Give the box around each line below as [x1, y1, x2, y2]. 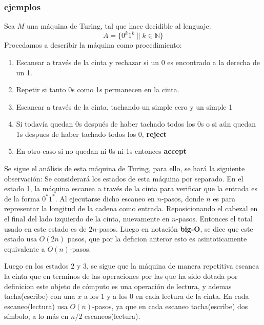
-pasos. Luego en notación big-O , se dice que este [96, 223, 253, 234]
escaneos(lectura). [85, 311, 140, 321]
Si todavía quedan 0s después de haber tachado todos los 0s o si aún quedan [16, 118, 256, 129]
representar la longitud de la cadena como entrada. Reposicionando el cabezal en [4, 203, 258, 214]
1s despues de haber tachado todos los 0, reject [16, 128, 167, 139]
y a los [107, 291, 128, 301]
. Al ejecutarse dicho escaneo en [55, 193, 155, 204]
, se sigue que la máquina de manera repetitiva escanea [87, 260, 259, 271]
